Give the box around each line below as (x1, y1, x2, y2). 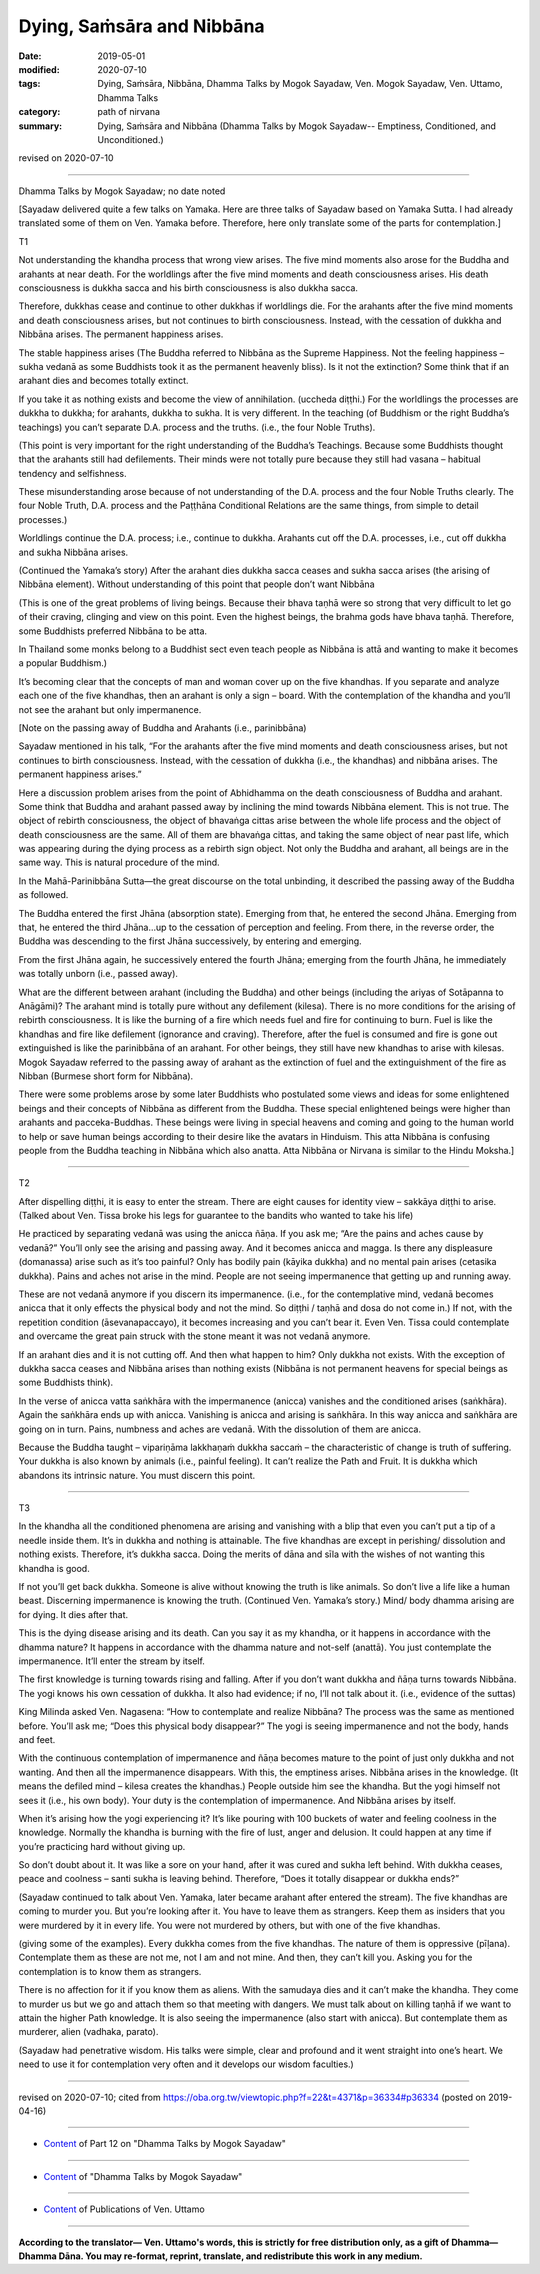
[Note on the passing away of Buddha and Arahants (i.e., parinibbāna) (18, 721, 307, 734)
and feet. (18, 1733, 56, 1745)
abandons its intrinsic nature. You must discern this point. (18, 1469, 256, 1481)
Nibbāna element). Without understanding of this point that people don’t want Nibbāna (18, 578, 375, 590)
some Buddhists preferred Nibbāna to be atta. (18, 625, 208, 637)
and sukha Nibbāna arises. (18, 546, 129, 558)
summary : (18, 120, 63, 132)
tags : (18, 78, 41, 90)
